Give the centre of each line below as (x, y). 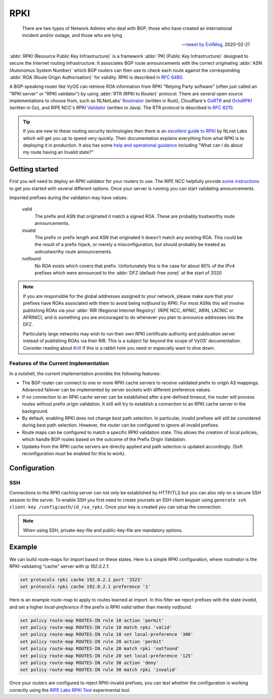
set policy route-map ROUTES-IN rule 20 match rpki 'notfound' (100, 649)
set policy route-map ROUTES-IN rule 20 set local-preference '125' (107, 656)
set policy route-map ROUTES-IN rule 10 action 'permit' (92, 620)
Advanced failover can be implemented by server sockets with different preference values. (117, 390)
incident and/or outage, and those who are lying (72, 35)
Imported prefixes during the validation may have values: (69, 198)
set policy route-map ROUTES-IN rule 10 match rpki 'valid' (96, 627)
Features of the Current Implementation (59, 363)
